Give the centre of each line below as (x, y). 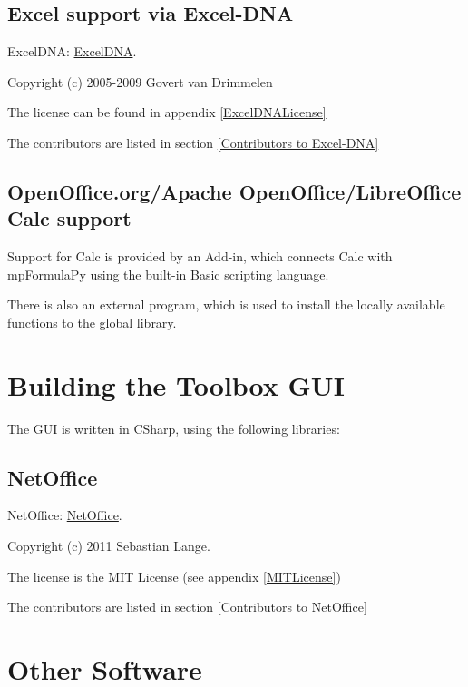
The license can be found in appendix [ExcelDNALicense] (167, 112)
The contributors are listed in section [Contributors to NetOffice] (187, 607)
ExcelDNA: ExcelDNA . (72, 51)
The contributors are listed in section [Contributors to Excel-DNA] (193, 142)
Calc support (69, 218)
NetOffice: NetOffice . (65, 515)
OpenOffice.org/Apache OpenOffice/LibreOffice (234, 191)
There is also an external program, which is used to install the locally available (226, 304)
